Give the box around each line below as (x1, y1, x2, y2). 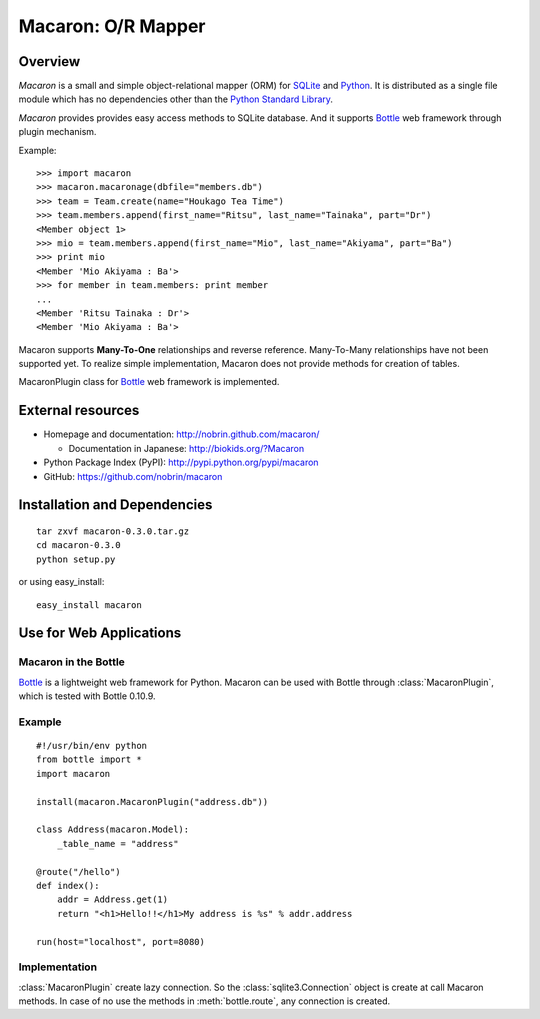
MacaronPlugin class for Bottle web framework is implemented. (18, 376, 280, 388)
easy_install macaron (36, 599, 142, 610)
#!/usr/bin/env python (36, 740, 148, 752)
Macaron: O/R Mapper (18, 15, 206, 37)
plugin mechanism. (18, 126, 97, 138)
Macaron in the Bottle (18, 655, 125, 669)
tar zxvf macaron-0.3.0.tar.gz (36, 525, 190, 537)
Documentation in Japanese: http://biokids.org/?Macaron (68, 442, 305, 454)
